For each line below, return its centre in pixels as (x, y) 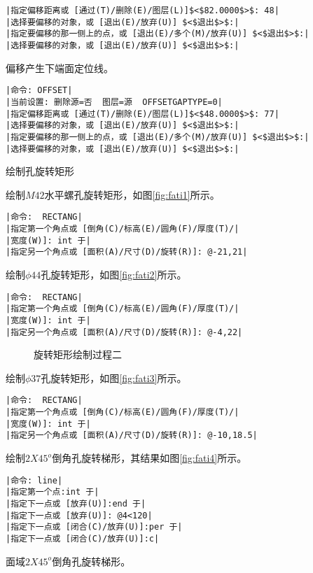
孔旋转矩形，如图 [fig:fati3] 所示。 (114, 377)
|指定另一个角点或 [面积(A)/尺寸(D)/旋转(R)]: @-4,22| (124, 332)
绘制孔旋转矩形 (40, 171)
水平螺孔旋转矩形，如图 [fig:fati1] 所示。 (132, 194)
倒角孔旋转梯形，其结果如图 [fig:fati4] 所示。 (149, 458)
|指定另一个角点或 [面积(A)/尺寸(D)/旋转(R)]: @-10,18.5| (132, 436)
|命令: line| (34, 480)
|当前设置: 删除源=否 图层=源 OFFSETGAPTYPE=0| (114, 102)
